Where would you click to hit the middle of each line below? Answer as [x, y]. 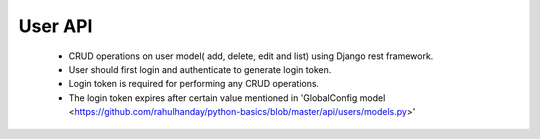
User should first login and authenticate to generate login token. [200, 69]
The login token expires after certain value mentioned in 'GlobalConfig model [227, 97]
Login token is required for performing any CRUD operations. [194, 84]
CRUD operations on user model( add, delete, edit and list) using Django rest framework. [251, 56]
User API [55, 26]
